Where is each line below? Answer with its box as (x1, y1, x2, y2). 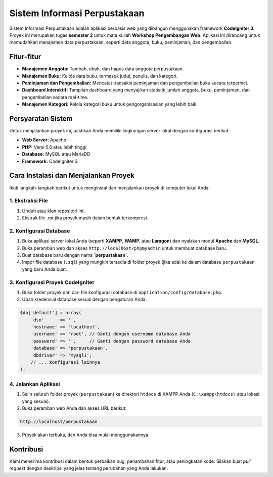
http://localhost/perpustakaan (20, 418, 98, 424)
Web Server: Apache (22, 137, 67, 143)
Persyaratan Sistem (9, 114, 73, 123)
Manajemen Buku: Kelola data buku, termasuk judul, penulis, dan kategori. (22, 73, 178, 79)
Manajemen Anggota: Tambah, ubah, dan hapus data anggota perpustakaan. (22, 66, 184, 72)
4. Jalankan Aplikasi (9, 380, 60, 388)
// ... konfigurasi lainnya (30, 359, 101, 365)
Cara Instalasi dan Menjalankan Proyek (9, 171, 135, 180)
